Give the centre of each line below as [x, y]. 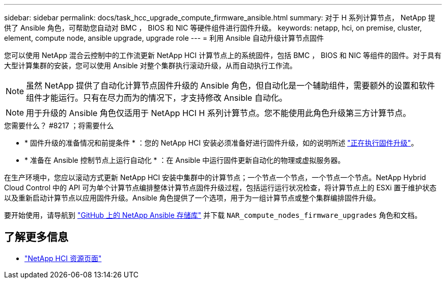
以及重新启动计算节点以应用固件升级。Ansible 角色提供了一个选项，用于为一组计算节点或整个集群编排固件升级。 [192, 198]
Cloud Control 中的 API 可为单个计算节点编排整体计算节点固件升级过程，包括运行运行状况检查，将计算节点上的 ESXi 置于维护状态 [220, 188]
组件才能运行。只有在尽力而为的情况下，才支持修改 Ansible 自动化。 [157, 98]
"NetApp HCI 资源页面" [63, 258]
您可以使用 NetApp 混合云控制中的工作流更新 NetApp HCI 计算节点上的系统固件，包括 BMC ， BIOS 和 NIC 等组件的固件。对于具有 [223, 55]
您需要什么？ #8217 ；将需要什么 [59, 125]
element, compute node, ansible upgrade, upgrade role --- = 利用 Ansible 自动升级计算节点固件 [164, 38]
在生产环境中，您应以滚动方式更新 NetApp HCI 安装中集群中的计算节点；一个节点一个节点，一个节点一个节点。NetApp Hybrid [215, 177]
